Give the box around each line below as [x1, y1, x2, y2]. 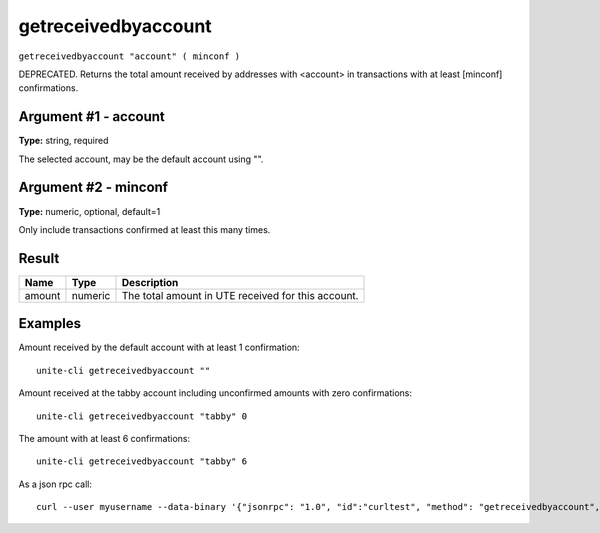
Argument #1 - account [18, 108, 165, 125]
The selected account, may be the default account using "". [18, 153, 264, 165]
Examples [18, 315, 82, 332]
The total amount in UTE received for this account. [121, 288, 359, 302]
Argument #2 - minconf [18, 179, 169, 196]
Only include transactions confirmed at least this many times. [18, 223, 271, 235]
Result [18, 250, 60, 267]
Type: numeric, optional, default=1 [18, 205, 161, 217]
